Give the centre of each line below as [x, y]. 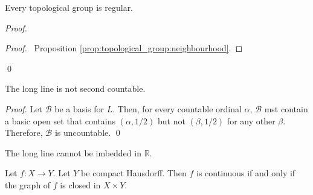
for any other [251, 120]
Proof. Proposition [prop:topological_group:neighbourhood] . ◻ [124, 48]
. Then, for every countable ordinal [177, 108]
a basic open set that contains [60, 120]
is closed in [80, 184]
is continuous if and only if [246, 173]
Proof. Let [24, 108]
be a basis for [79, 108]
